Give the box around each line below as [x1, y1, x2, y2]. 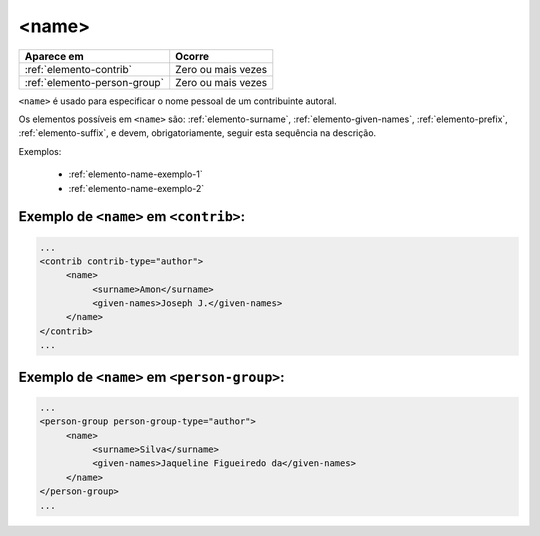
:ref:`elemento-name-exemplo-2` [68, 182, 205, 194]
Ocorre [175, 49, 210, 63]
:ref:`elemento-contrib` [24, 62, 132, 76]
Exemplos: [18, 145, 62, 157]
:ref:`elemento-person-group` [24, 75, 165, 89]
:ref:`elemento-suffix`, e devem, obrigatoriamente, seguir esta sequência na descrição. [18, 127, 377, 139]
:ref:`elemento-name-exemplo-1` [68, 168, 204, 180]
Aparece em [24, 49, 84, 63]
